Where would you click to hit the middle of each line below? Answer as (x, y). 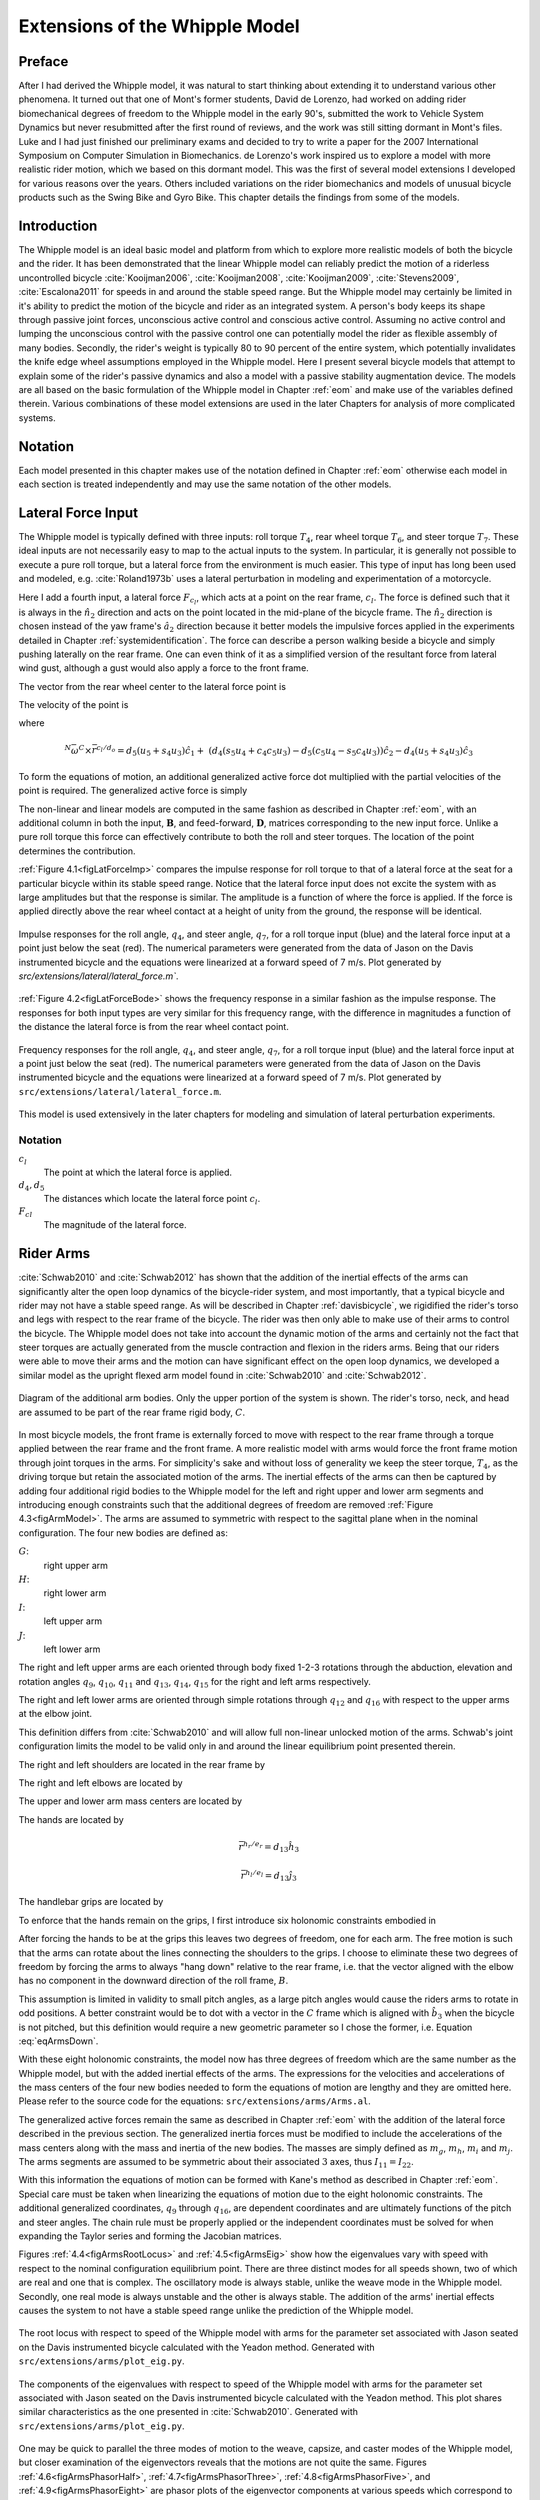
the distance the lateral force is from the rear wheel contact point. (153, 1027)
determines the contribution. (77, 851)
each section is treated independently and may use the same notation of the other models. (205, 484)
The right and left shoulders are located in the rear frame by (141, 1764)
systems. (37, 417)
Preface (43, 61)
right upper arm (76, 1565)
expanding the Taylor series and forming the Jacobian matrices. (150, 2236)
